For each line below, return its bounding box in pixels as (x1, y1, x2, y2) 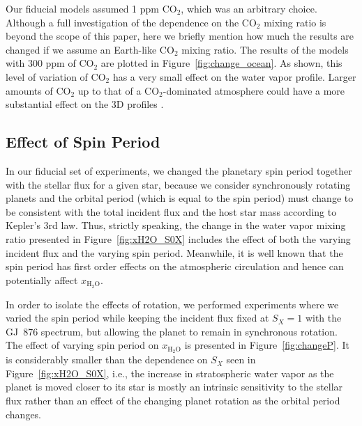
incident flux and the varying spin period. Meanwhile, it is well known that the (6, 245, 343, 260)
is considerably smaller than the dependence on (6, 352, 208, 367)
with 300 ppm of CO (6, 56, 94, 70)
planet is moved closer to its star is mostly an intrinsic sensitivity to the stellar (6, 379, 343, 394)
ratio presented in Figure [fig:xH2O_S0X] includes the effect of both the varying (6, 231, 351, 246)
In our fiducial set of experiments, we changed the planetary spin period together (6, 163, 352, 177)
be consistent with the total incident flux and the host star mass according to (6, 204, 337, 219)
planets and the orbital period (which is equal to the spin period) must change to (6, 191, 354, 205)
